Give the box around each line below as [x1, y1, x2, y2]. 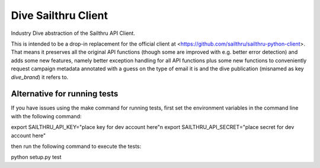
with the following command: [11, 112, 82, 119]
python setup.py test [11, 154, 62, 161]
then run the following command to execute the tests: [11, 143, 142, 150]
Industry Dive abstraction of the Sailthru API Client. [11, 30, 136, 37]
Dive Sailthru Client [11, 9, 108, 22]
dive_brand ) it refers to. [11, 73, 69, 80]
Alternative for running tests [11, 89, 119, 99]
